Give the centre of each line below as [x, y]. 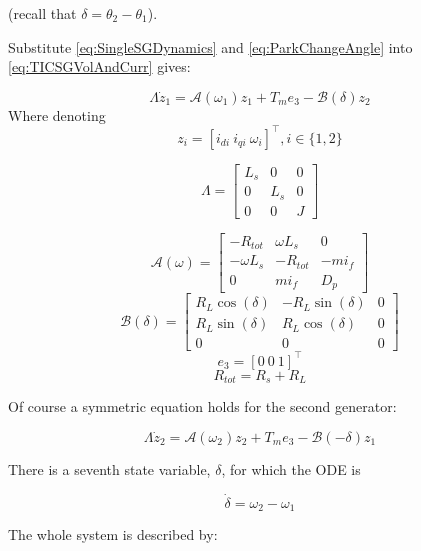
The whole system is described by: [113, 534]
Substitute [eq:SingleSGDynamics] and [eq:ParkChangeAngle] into [210, 46]
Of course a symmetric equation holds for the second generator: [202, 406]
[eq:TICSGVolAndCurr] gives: [99, 66]
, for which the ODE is [291, 468]
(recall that [42, 13]
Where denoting [57, 114]
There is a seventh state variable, [109, 468]
